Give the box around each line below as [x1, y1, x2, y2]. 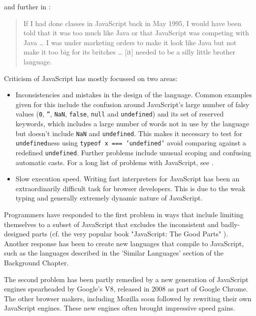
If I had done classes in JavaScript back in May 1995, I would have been [23, 18, 242, 28]
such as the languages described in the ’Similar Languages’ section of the [4, 248, 224, 258]
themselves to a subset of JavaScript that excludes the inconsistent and [4, 219, 219, 229]
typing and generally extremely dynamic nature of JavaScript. [15, 193, 203, 203]
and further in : [4, 1, 51, 11]
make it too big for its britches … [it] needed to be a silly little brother [23, 47, 235, 57]
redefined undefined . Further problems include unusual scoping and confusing [15, 147, 251, 157]
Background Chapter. [4, 257, 69, 267]
